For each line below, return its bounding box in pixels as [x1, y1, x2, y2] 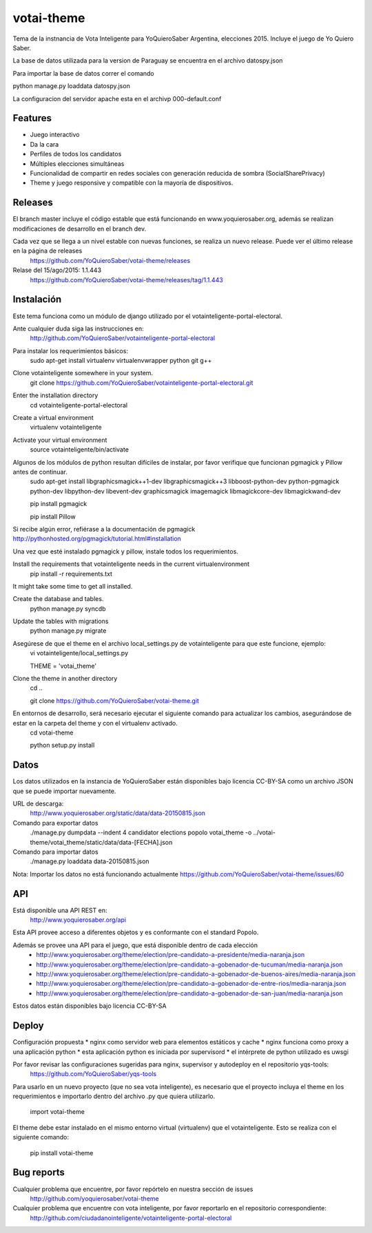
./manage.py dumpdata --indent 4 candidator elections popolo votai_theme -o [30, 828, 252, 836]
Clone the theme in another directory [12, 675, 118, 683]
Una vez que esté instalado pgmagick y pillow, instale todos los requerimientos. [12, 547, 239, 556]
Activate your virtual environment [12, 436, 107, 444]
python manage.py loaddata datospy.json [12, 82, 130, 90]
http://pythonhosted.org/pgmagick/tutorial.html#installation [12, 534, 182, 543]
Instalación [12, 293, 62, 306]
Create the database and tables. [12, 595, 104, 603]
